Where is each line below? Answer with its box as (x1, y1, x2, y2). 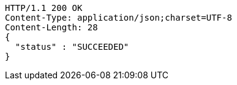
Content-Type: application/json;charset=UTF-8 (5, 13, 232, 22)
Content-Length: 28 (5, 22, 98, 32)
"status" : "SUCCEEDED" (15, 42, 129, 52)
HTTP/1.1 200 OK (5, 3, 83, 13)
